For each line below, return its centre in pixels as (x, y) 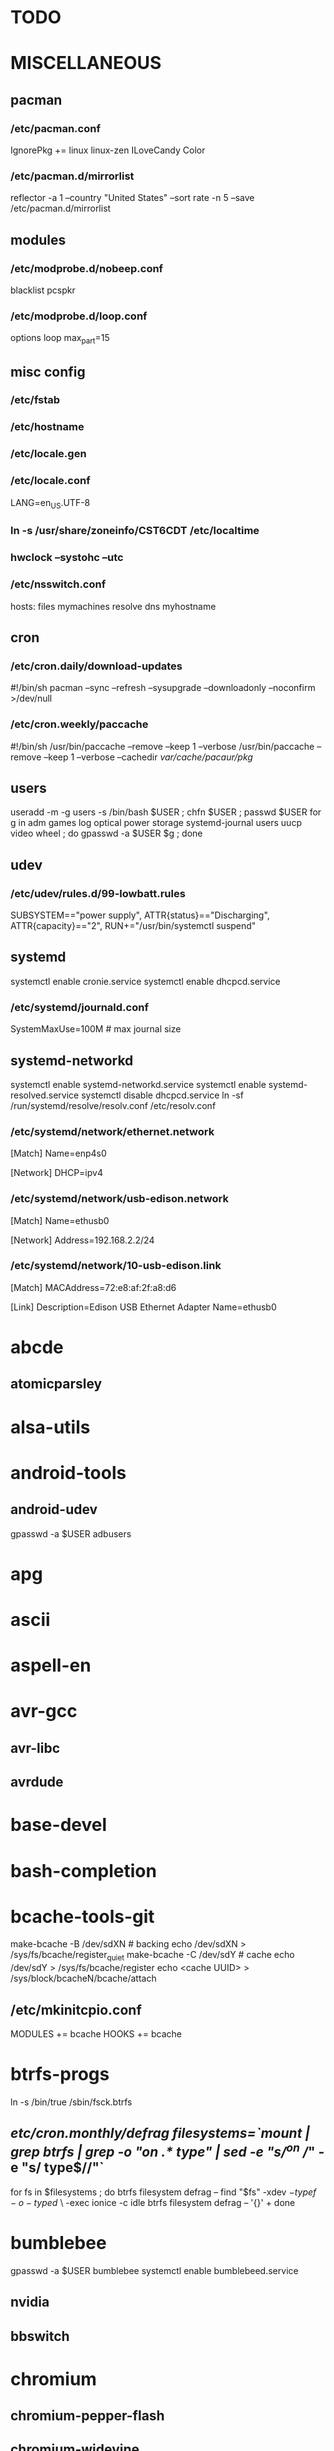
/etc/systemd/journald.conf (79, 1007)
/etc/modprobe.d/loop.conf (79, 316)
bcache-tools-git (82, 1916)
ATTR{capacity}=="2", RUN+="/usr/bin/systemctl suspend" (133, 926)
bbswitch (40, 2336)
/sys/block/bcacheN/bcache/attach (83, 1978)
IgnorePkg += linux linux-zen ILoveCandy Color (108, 150)
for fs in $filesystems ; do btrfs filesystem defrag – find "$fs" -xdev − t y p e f (163, 2192)
